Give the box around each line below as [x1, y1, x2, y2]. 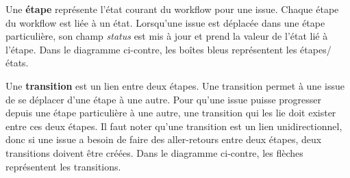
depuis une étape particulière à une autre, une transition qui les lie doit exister [5, 105, 336, 120]
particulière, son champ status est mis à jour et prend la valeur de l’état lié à [5, 29, 328, 43]
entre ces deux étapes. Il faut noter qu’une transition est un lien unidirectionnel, [5, 118, 342, 133]
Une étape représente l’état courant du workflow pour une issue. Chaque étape [5, 2, 339, 16]
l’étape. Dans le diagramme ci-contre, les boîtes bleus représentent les [5, 42, 297, 56]
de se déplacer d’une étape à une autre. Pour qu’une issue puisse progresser [5, 92, 322, 106]
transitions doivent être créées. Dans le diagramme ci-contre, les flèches [5, 145, 303, 160]
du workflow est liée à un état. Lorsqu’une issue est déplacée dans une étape [5, 15, 325, 29]
